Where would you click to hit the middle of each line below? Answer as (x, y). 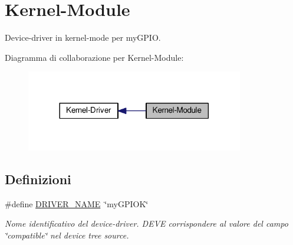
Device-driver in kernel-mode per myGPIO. (83, 37)
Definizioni (38, 179)
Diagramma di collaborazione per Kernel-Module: (94, 57)
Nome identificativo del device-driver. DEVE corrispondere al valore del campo (146, 223)
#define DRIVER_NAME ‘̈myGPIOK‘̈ (77, 203)
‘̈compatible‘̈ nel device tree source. (67, 235)
